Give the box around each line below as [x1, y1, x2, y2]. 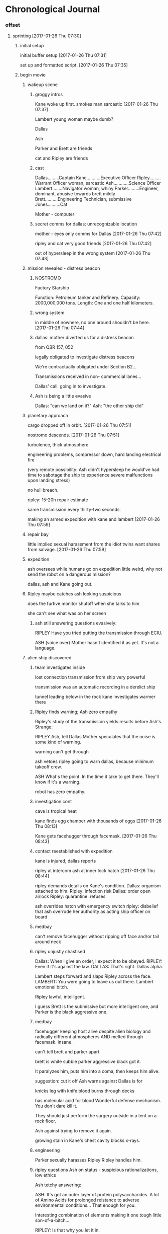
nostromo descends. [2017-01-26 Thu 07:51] [27, 432, 119, 438]
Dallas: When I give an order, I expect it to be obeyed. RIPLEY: [35, 958, 163, 964]
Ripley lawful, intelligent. [35, 994, 85, 1000]
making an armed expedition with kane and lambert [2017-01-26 [27, 516, 160, 522]
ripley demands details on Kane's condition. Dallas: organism [35, 883, 161, 889]
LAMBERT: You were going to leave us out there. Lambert [35, 979, 154, 985]
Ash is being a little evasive [35, 393, 91, 399]
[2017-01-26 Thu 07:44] [35, 325, 85, 331]
